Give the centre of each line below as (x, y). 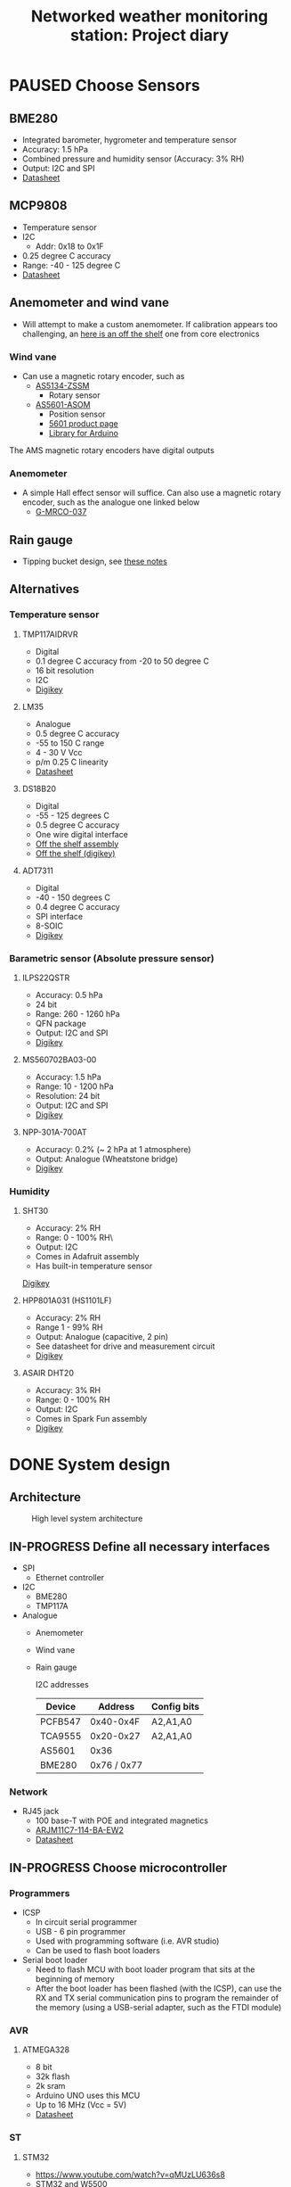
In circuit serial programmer (86, 1922)
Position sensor (77, 414)
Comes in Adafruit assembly (87, 1257)
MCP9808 (38, 206)
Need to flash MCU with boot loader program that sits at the (145, 1969)
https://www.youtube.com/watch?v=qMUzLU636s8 (130, 2175)
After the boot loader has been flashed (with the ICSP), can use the (158, 1989)
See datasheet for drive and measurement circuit (125, 1346)
